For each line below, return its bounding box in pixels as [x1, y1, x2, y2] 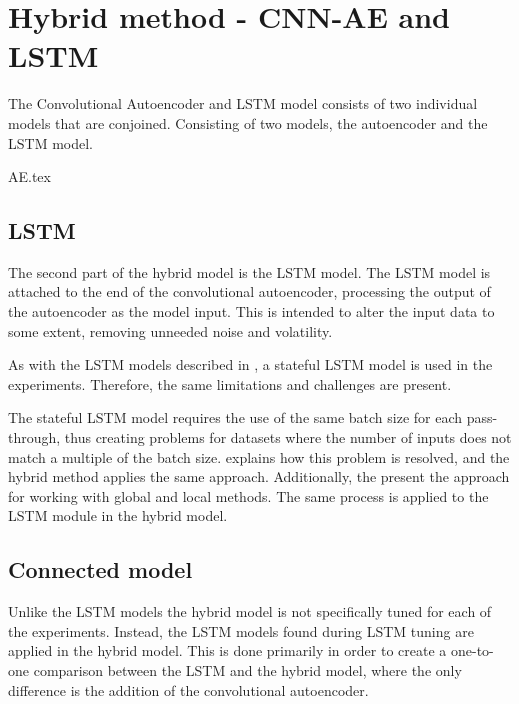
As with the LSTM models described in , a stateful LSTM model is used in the [8, 354, 493, 375]
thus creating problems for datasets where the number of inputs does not [64, 427, 512, 448]
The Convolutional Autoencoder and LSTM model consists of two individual [8, 93, 478, 114]
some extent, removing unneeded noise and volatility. [8, 320, 333, 341]
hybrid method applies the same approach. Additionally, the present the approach [8, 466, 510, 487]
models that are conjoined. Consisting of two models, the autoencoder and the [8, 112, 488, 133]
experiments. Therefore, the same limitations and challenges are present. [8, 373, 452, 394]
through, [8, 427, 61, 448]
